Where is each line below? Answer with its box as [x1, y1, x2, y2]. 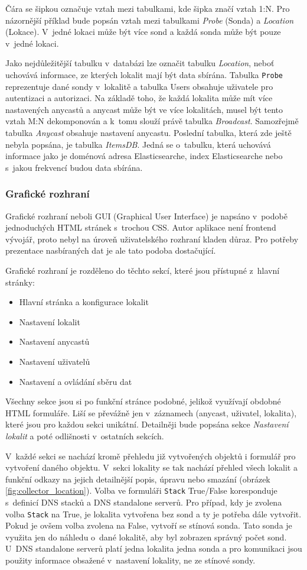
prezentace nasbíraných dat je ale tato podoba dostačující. [5, 244, 216, 257]
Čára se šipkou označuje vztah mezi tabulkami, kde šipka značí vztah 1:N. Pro [5, 2, 290, 14]
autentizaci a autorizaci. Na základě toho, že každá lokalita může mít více [5, 92, 273, 104]
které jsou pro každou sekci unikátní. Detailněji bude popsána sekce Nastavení [5, 418, 289, 430]
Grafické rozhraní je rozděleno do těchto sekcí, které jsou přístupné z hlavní [5, 264, 280, 276]
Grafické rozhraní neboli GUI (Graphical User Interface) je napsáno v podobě [5, 209, 288, 222]
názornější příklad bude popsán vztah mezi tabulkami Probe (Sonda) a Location [5, 14, 294, 26]
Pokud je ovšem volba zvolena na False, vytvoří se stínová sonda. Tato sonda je [5, 519, 292, 532]
